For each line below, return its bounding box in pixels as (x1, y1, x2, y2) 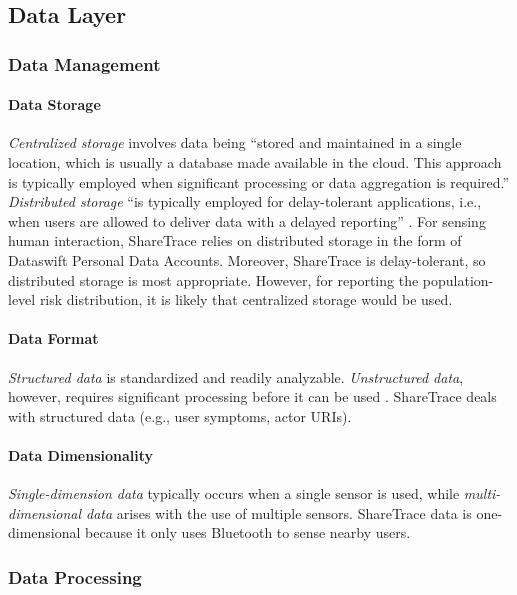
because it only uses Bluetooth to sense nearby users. (85, 522, 411, 543)
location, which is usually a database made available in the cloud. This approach (8, 152, 502, 173)
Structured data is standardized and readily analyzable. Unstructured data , (8, 366, 464, 387)
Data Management (8, 51, 161, 76)
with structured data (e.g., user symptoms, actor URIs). (8, 405, 352, 426)
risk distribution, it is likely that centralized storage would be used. (39, 289, 453, 310)
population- (422, 269, 494, 290)
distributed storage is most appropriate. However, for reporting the (8, 269, 419, 290)
